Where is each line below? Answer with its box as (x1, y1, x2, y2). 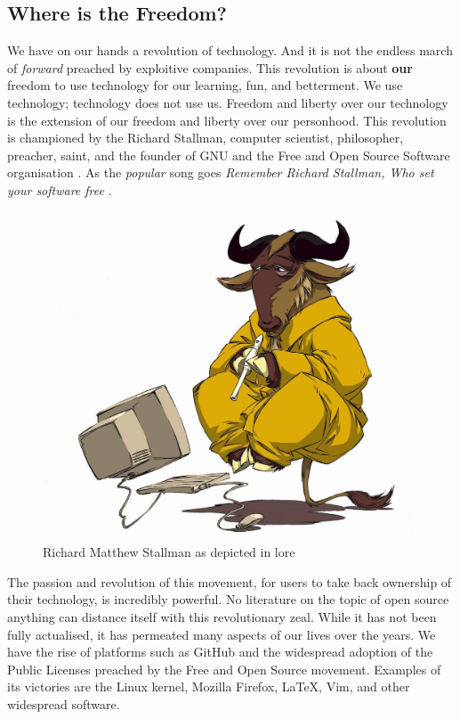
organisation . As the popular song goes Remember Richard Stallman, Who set (7, 163, 434, 182)
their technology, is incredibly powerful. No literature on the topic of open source (7, 590, 449, 609)
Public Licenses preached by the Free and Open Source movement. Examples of (7, 659, 441, 678)
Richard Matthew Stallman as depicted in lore (43, 543, 295, 561)
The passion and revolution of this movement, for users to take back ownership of (7, 572, 452, 591)
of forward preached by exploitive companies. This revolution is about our (7, 58, 413, 77)
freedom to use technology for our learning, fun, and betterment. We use (7, 76, 403, 94)
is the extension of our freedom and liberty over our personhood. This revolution (7, 110, 447, 129)
